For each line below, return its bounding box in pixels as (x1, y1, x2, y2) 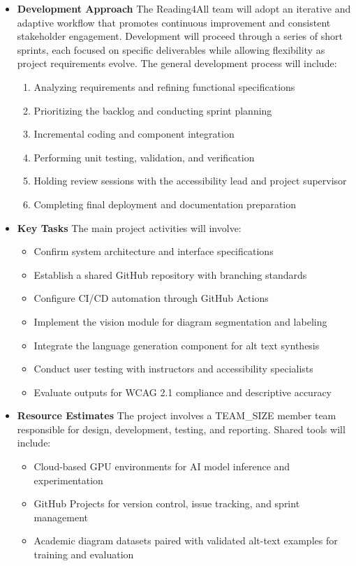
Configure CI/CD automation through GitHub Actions (34, 291, 269, 305)
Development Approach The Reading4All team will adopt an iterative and (17, 1, 351, 15)
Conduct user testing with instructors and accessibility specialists (34, 361, 313, 376)
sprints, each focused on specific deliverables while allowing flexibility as (17, 42, 325, 57)
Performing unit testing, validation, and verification (34, 150, 255, 164)
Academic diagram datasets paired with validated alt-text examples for (34, 533, 338, 548)
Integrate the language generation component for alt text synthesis (34, 338, 320, 352)
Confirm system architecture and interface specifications (34, 244, 274, 259)
